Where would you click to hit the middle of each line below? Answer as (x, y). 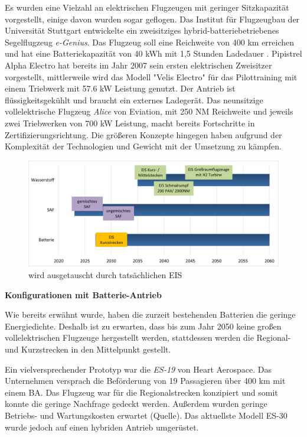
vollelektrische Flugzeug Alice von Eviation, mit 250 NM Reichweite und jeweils (149, 111)
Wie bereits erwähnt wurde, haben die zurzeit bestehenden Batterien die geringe (150, 314)
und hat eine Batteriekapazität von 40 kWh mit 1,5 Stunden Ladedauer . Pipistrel (153, 53)
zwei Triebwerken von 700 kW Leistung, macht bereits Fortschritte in (130, 123)
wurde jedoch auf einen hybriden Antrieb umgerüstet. (102, 427)
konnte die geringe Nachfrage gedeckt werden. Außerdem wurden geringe (136, 404)
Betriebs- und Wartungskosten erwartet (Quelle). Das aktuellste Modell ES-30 (146, 415)
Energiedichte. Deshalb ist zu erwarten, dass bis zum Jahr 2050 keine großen (143, 326)
